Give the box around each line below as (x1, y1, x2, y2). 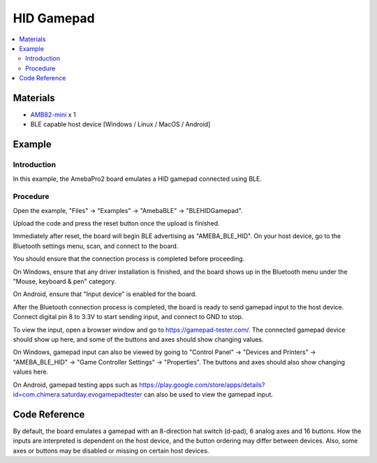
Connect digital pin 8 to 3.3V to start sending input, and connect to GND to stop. (13, 313, 244, 321)
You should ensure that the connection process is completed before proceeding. (13, 255, 245, 263)
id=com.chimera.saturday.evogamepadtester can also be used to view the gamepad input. (13, 390, 274, 398)
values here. (13, 367, 49, 376)
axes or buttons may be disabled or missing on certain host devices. (13, 446, 209, 455)
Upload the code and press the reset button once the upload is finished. (13, 219, 220, 228)
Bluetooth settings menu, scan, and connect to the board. (13, 242, 179, 250)
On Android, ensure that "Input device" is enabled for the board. (13, 290, 197, 298)
